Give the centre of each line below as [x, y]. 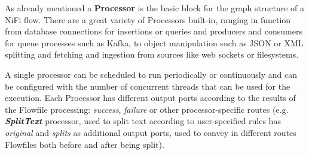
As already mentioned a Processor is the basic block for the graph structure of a [155, 8]
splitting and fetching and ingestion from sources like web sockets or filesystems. [152, 54]
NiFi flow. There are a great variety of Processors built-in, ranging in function [148, 19]
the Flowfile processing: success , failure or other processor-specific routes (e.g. [147, 109]
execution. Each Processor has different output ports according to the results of [150, 98]
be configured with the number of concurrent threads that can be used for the [148, 86]
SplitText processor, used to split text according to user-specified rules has [143, 121]
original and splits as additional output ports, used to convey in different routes [151, 132]
